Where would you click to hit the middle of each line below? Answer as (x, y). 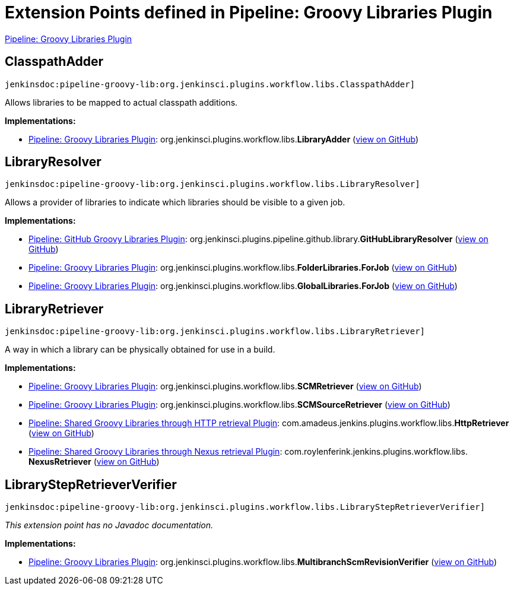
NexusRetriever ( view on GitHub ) (94, 462)
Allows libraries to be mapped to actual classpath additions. (121, 102)
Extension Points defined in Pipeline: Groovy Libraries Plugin (249, 12)
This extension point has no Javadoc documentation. (109, 525)
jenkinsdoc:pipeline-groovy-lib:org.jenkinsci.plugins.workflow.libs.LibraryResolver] (212, 184)
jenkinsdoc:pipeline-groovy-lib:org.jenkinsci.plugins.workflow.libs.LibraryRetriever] (215, 332)
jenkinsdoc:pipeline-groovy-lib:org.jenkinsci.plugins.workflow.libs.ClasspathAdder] (210, 84)
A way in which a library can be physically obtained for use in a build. (140, 350)
